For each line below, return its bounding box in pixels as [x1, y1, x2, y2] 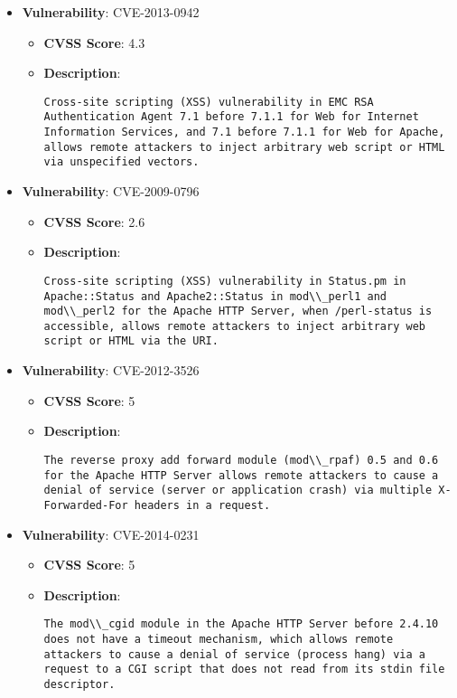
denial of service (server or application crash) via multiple [43, 484, 433, 497]
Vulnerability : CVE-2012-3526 [22, 361, 200, 380]
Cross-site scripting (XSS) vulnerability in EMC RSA [43, 95, 374, 108]
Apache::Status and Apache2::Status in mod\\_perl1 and [43, 289, 387, 303]
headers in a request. [134, 498, 271, 512]
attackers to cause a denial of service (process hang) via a [43, 647, 425, 661]
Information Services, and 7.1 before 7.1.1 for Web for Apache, [43, 126, 445, 139]
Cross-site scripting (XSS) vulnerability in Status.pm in [43, 274, 406, 288]
